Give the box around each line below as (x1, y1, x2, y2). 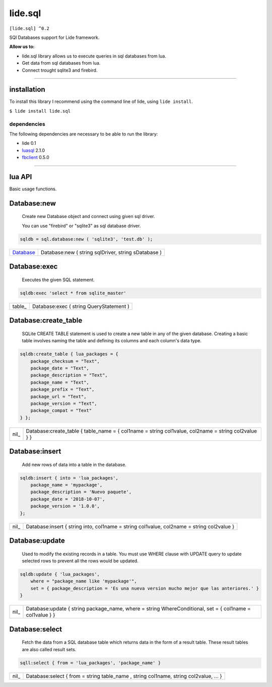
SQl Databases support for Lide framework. (9, 34, 100, 40)
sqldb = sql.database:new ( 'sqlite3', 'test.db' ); (20, 236, 153, 242)
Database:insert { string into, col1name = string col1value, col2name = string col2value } (26, 523, 235, 530)
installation (9, 85, 45, 94)
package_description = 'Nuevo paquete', (30, 489, 132, 495)
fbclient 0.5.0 (22, 154, 50, 161)
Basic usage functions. (9, 186, 57, 192)
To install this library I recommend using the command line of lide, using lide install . (9, 98, 193, 104)
